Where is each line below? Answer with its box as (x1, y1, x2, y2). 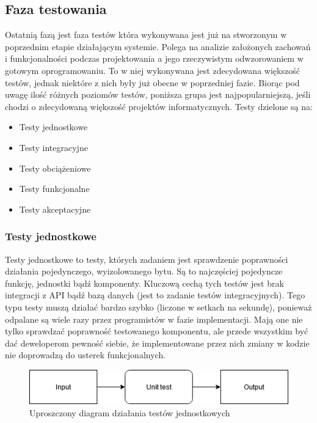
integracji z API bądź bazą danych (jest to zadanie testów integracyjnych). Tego (5, 289, 305, 301)
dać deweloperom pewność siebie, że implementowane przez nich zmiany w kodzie (5, 336, 310, 349)
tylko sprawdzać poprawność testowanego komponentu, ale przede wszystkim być (5, 325, 308, 337)
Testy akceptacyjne (19, 202, 91, 215)
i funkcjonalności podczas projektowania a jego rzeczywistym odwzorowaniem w (5, 52, 304, 65)
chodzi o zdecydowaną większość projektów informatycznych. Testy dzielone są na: (5, 100, 313, 112)
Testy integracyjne (19, 141, 88, 153)
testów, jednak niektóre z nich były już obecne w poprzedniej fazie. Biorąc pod (5, 76, 300, 89)
